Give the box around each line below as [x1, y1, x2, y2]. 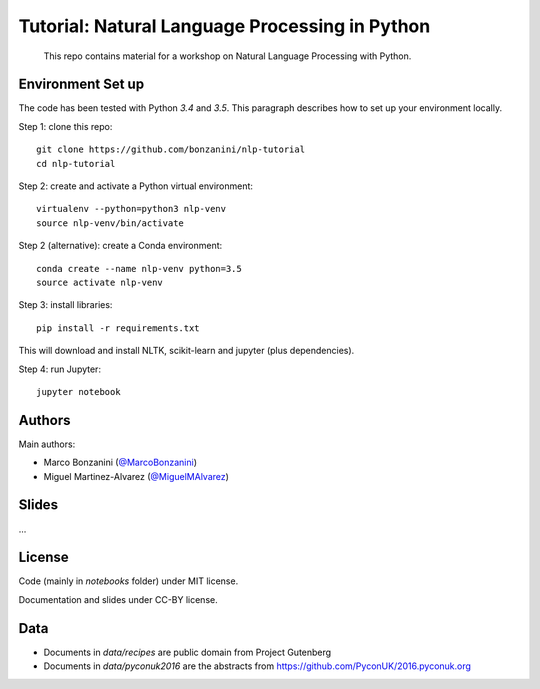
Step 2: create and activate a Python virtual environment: [18, 180, 254, 192]
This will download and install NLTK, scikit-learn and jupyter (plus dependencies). [18, 345, 355, 357]
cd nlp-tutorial [36, 158, 116, 169]
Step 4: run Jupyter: [18, 363, 102, 375]
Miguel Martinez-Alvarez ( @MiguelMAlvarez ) [43, 470, 230, 482]
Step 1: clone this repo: [18, 120, 113, 132]
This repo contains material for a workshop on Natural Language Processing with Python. [43, 50, 412, 62]
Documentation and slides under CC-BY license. [18, 593, 219, 605]
